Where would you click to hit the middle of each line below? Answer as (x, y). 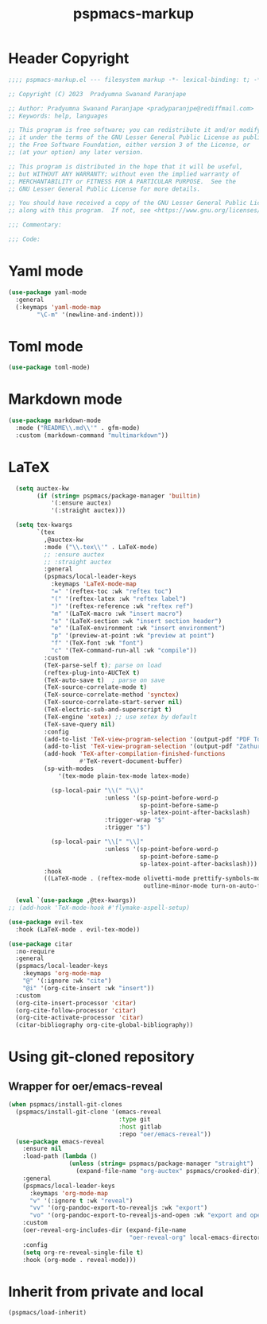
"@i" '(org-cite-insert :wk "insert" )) (89, 988)
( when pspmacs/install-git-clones (66, 1105)
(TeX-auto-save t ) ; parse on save (104, 680)
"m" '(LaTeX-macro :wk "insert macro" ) (116, 614)
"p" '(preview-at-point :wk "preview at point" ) (133, 636)
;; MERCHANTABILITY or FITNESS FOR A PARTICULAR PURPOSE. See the (122, 181)
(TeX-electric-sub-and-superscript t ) (108, 710)
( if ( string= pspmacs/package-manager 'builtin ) (119, 496)
